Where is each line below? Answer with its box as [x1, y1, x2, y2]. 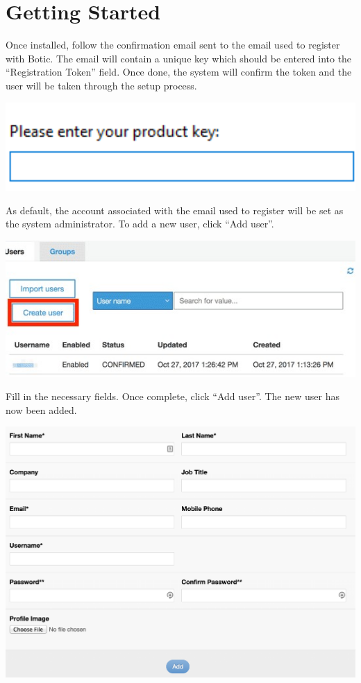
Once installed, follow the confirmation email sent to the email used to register [6, 37, 340, 52]
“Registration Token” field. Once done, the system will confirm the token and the [6, 64, 352, 79]
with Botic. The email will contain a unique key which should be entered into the [6, 51, 352, 65]
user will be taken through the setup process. [6, 78, 197, 92]
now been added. [6, 402, 77, 417]
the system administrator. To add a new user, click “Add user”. [6, 216, 274, 231]
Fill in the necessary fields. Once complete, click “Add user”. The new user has [6, 389, 339, 404]
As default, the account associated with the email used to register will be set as [6, 202, 344, 217]
